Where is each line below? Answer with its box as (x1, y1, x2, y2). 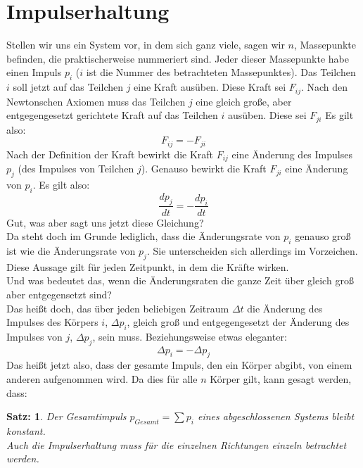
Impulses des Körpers (6, 315, 98, 329)
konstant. (6, 424, 46, 438)
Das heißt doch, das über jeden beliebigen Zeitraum (6, 301, 229, 315)
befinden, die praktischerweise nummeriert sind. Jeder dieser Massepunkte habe (6, 51, 350, 65)
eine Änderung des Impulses (231, 146, 352, 161)
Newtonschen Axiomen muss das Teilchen (6, 94, 186, 108)
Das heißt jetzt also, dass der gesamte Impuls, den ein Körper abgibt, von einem (6, 358, 352, 372)
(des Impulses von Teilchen (18, 161, 134, 176)
